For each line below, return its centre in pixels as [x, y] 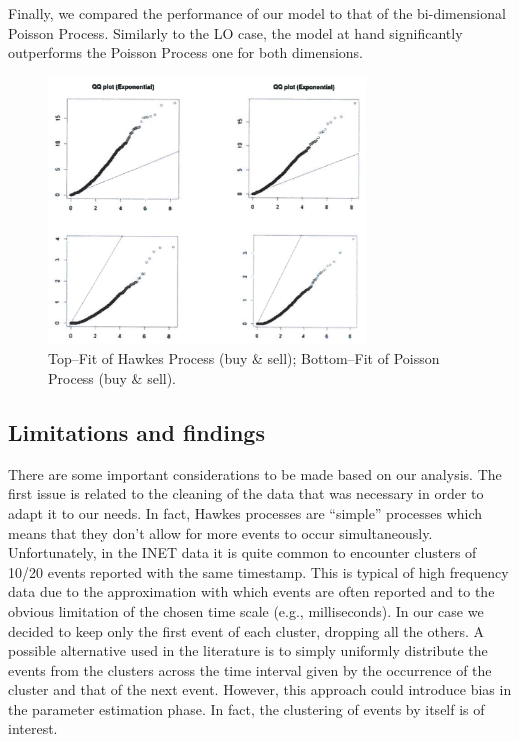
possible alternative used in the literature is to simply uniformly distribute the [248, 650]
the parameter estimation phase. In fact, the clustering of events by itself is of [246, 708]
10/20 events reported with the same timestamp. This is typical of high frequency [258, 571]
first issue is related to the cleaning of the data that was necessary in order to [246, 493]
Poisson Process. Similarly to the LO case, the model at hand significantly [235, 32]
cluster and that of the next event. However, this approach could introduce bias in [260, 689]
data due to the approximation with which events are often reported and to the [251, 591]
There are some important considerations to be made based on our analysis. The [255, 473]
